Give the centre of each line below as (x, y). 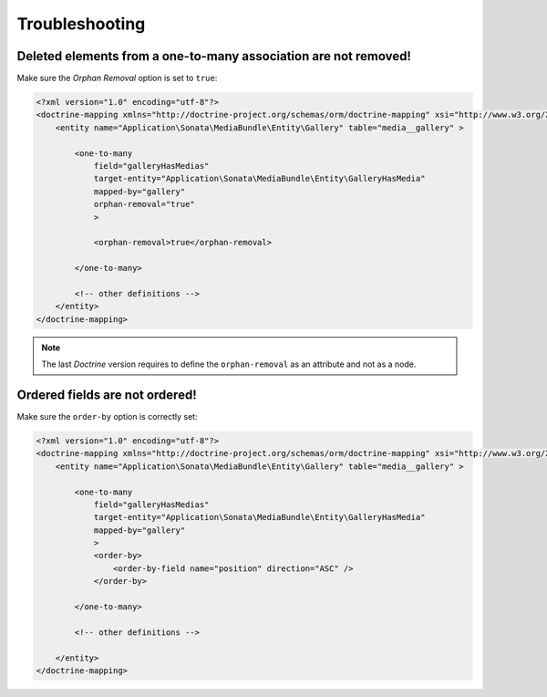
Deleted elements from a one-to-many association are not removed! (214, 56)
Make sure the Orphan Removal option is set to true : (117, 78)
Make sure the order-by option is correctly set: (107, 416)
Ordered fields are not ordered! (107, 395)
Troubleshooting (81, 24)
